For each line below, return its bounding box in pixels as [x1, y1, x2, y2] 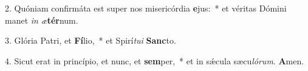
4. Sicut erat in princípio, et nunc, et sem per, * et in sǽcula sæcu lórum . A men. [5, 54, 304, 67]
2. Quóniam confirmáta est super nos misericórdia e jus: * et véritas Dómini [5, 2, 287, 14]
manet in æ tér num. [5, 13, 78, 26]
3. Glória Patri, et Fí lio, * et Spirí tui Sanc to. [5, 34, 176, 47]
